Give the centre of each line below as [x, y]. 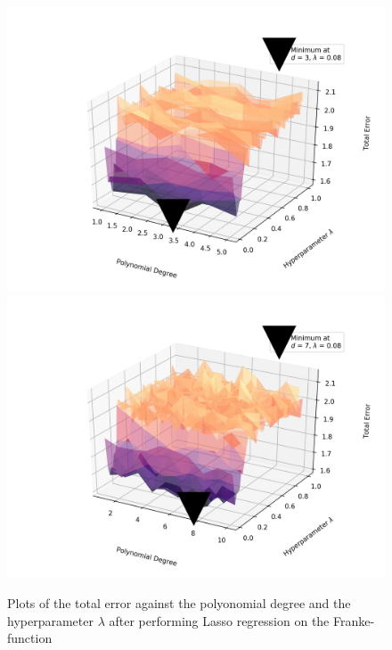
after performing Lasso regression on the [219, 620]
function [30, 638]
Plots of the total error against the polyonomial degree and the [179, 603]
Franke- [354, 620]
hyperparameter [50, 620]
